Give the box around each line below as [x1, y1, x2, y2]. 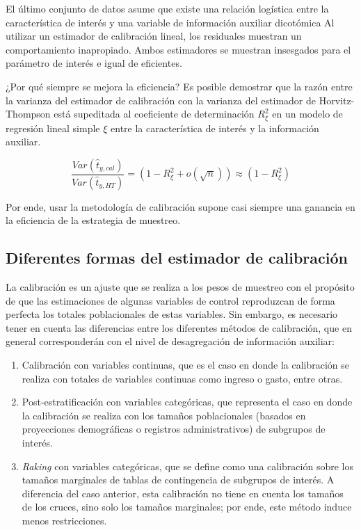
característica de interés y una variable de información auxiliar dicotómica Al [6, 15, 335, 29]
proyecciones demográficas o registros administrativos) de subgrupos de [22, 421, 326, 436]
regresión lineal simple [6, 120, 100, 135]
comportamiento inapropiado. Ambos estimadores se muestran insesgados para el [6, 42, 351, 56]
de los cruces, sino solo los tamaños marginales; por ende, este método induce [22, 499, 352, 514]
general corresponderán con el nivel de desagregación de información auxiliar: [6, 334, 335, 348]
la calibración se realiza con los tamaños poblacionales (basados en [22, 408, 306, 422]
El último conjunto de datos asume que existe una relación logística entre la [6, 1, 329, 15]
